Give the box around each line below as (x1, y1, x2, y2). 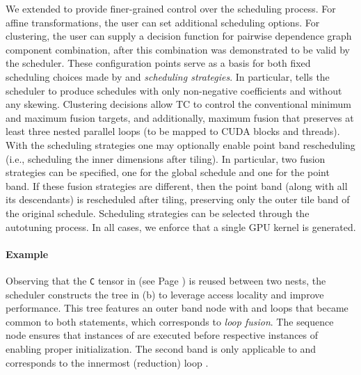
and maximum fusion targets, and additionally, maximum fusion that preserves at (6, 110, 354, 125)
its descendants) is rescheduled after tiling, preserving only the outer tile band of (6, 192, 350, 207)
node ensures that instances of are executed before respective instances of (6, 328, 319, 342)
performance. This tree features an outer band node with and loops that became (6, 301, 348, 315)
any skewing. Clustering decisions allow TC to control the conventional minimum (6, 97, 351, 111)
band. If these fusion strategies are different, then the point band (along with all (6, 178, 348, 193)
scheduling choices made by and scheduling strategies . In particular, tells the (6, 69, 330, 83)
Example (6, 246, 49, 261)
